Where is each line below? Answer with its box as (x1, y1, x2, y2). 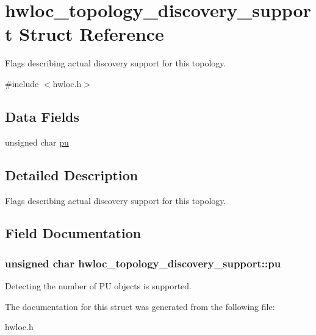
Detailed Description (5, 165, 138, 184)
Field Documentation (5, 224, 142, 242)
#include (5, 77, 39, 90)
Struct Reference (19, 21, 164, 46)
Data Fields (5, 107, 80, 125)
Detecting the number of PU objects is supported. (5, 280, 192, 292)
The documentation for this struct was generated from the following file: (5, 300, 275, 312)
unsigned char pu (5, 135, 69, 148)
